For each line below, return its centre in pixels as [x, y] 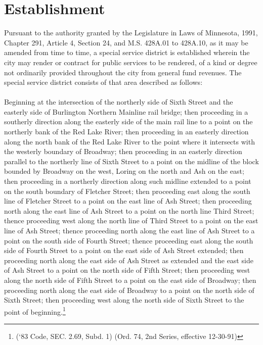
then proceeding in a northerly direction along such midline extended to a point [128, 181]
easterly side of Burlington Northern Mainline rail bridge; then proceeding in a [126, 111]
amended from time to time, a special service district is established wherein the [127, 52]
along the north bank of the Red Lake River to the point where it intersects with [129, 141]
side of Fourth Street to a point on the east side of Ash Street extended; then [124, 250]
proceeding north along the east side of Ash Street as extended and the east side [129, 260]
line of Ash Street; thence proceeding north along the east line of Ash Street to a [129, 230]
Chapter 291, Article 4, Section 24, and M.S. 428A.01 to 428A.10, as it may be [126, 42]
